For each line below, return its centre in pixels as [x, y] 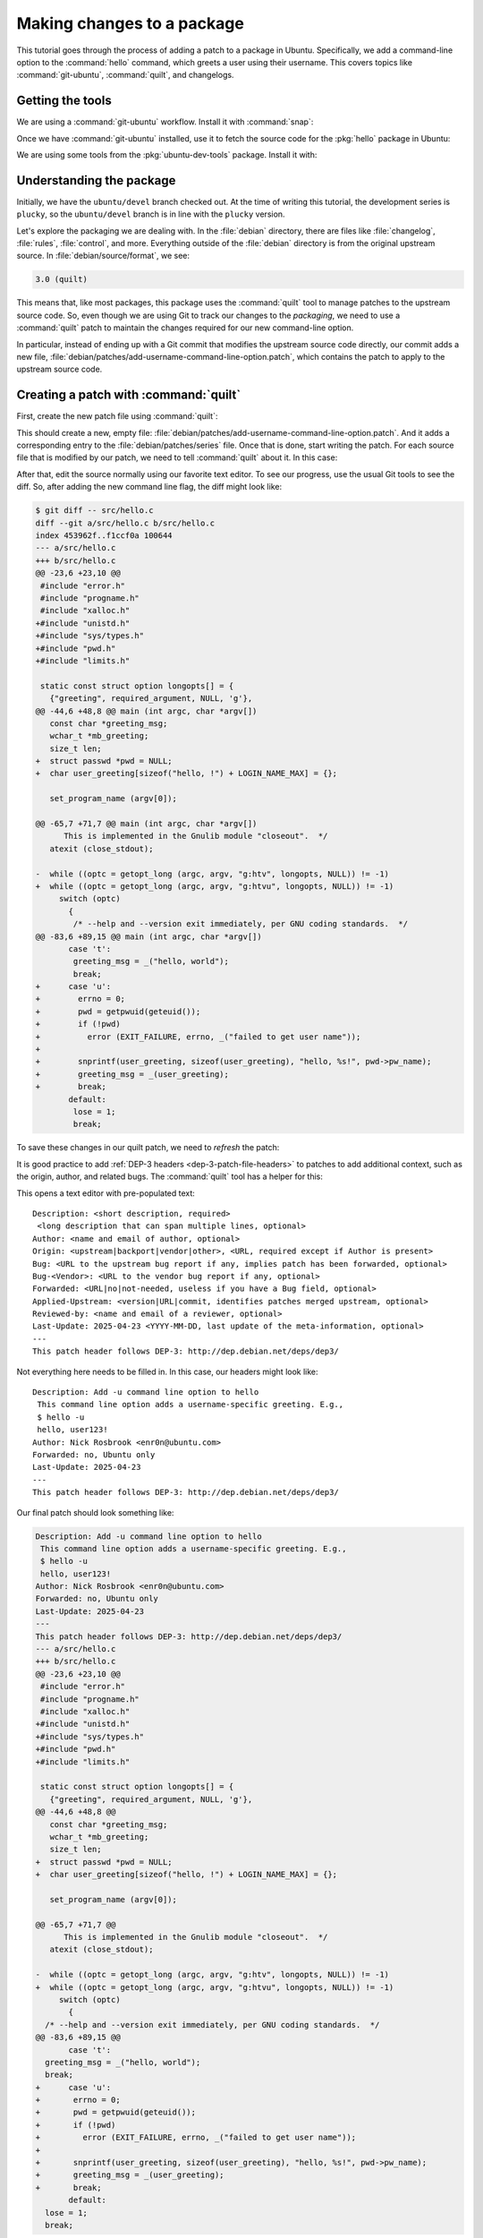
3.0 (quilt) [62, 279]
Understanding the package [96, 180]
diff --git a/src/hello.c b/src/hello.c [125, 523]
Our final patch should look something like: [95, 1512]
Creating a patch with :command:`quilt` [129, 395]
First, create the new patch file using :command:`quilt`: [117, 416]
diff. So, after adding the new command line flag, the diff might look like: [149, 487]
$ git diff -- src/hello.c [94, 511]
